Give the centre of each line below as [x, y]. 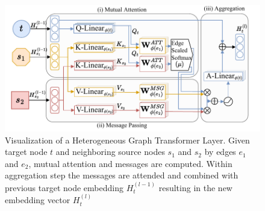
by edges [220, 152]
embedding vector [38, 200]
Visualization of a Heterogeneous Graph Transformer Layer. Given [127, 140]
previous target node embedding [64, 187]
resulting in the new [195, 187]
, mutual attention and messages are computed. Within [130, 163]
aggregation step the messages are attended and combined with [122, 175]
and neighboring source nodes [110, 152]
